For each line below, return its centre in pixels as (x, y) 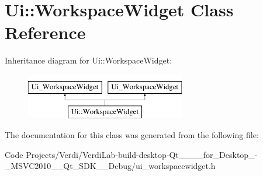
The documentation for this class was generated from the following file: (132, 135)
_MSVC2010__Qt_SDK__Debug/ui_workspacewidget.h (110, 166)
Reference (45, 32)
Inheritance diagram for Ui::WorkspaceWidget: (89, 60)
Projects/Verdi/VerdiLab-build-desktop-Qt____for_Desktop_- (142, 154)
